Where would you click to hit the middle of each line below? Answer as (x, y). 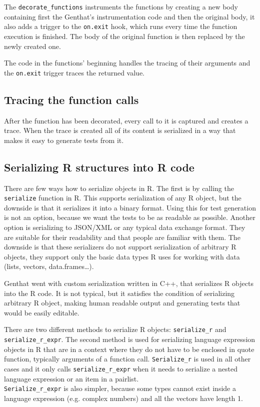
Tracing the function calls (71, 99)
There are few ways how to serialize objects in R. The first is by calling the (119, 188)
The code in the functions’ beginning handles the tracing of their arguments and (127, 63)
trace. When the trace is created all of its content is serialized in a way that (120, 130)
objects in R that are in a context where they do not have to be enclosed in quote (129, 349)
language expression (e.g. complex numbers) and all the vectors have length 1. (123, 398)
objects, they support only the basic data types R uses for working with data (122, 256)
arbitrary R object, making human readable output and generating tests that (122, 303)
